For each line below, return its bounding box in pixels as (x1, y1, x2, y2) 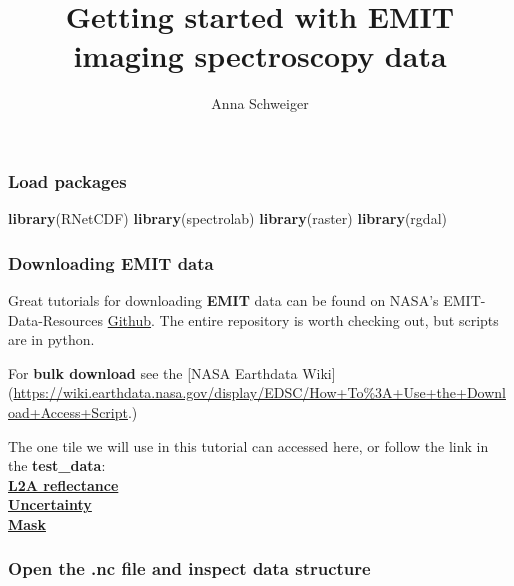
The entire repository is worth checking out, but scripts (159, 309, 499, 330)
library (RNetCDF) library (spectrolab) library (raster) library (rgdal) (8, 208, 447, 229)
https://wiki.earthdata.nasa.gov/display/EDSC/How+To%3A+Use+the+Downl (13, 382, 506, 403)
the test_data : (8, 455, 106, 476)
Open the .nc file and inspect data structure (8, 556, 371, 581)
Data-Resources (8, 309, 104, 330)
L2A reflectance (8, 474, 119, 495)
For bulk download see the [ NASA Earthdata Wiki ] (8, 362, 336, 383)
